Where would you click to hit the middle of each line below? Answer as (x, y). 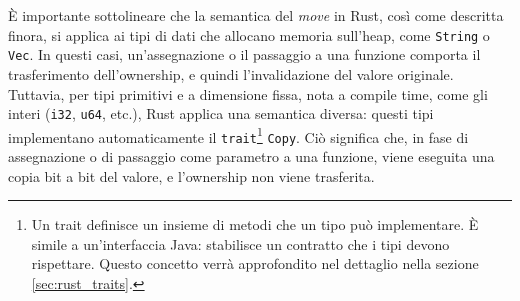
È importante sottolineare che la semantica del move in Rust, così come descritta (256, 15)
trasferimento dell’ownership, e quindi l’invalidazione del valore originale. (231, 73)
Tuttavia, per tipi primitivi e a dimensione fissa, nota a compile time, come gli (248, 93)
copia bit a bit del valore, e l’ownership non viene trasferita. (191, 175)
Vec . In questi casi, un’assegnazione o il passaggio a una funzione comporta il (244, 54)
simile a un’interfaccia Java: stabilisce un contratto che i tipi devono (240, 243)
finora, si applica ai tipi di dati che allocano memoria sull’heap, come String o (249, 34)
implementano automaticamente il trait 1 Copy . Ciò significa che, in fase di (238, 135)
